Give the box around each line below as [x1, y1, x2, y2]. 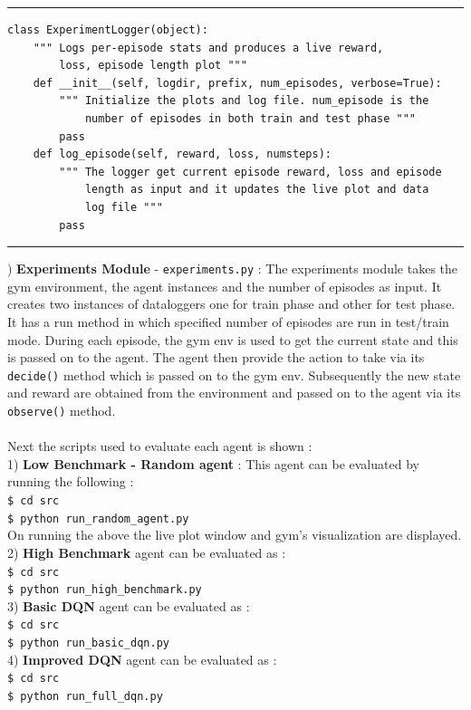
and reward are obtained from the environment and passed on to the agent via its [7, 383, 461, 402]
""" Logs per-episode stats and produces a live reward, [33, 41, 384, 54]
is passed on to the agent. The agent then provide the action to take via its [7, 348, 425, 367]
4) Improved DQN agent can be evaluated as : [7, 649, 277, 668]
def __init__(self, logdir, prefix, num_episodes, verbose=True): [33, 76, 442, 90]
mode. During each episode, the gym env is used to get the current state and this [7, 330, 458, 349]
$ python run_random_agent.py [7, 512, 189, 525]
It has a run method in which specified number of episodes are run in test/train [7, 312, 449, 331]
